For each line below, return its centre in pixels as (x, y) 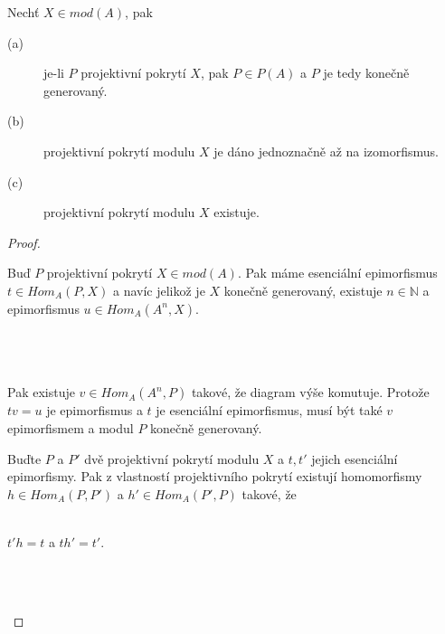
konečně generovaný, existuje (303, 290)
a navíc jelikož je (159, 290)
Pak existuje (41, 392)
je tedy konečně (366, 73)
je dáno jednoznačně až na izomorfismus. (326, 151)
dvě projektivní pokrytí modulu (172, 458)
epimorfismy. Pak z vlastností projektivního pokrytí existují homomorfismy (215, 476)
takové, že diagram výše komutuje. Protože (310, 392)
